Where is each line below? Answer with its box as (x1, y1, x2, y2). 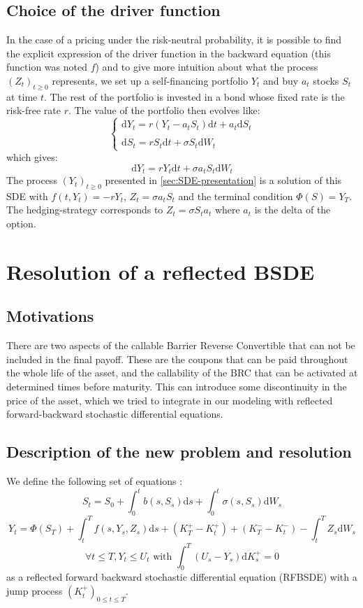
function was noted (6, 59, 87, 74)
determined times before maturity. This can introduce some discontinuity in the (6, 379, 347, 394)
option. (6, 216, 36, 231)
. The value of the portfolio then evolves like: (68, 103, 260, 118)
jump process (6, 584, 63, 598)
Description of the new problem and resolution (6, 441, 352, 462)
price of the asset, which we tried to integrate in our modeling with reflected (6, 393, 333, 407)
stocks (313, 73, 339, 87)
